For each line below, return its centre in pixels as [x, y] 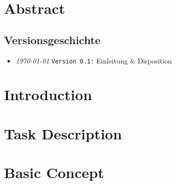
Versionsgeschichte [52, 39]
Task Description [63, 133]
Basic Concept [54, 172]
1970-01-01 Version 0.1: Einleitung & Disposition [94, 60]
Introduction [48, 94]
